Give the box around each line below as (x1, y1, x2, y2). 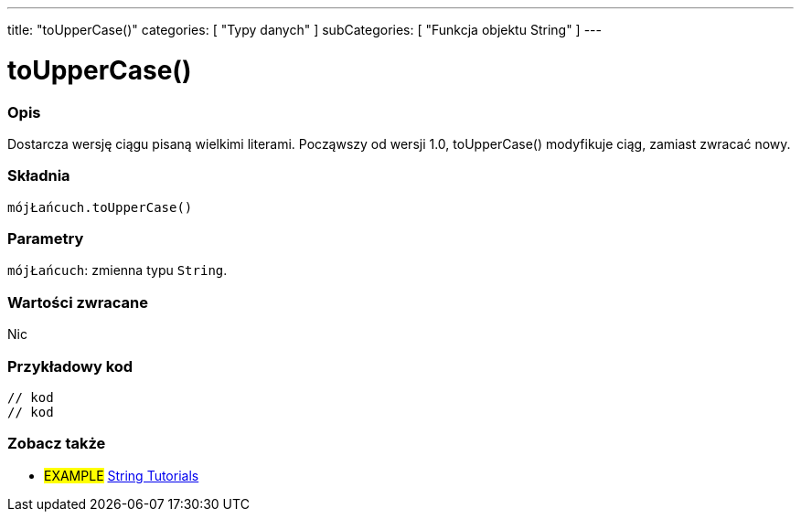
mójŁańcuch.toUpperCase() (7, 199, 193, 215)
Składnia (7, 166, 70, 185)
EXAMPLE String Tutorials (44, 467, 199, 483)
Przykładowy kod (7, 356, 133, 376)
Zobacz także (7, 434, 106, 453)
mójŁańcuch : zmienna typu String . (7, 262, 228, 279)
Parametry (7, 229, 84, 248)
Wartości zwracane (7, 292, 148, 312)
